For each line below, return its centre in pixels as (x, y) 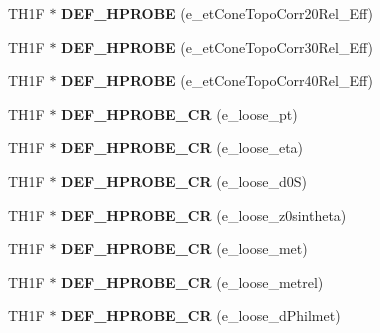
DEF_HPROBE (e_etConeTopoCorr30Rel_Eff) (217, 46)
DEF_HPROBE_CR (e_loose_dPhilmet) (201, 315)
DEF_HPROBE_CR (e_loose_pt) (179, 113)
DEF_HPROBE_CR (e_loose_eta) (182, 147)
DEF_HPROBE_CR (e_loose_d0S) (184, 180)
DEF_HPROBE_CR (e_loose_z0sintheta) (204, 214)
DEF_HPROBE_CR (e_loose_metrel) (192, 281)
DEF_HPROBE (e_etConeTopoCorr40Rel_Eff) (217, 80)
